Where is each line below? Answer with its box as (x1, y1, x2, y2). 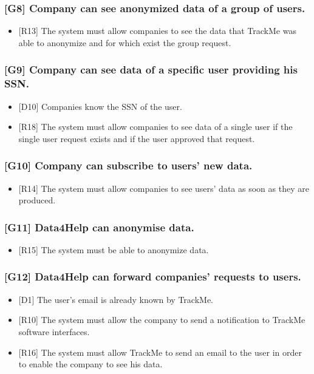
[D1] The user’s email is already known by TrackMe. (18, 293, 213, 305)
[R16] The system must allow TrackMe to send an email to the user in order (18, 345, 302, 358)
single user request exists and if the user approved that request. (18, 132, 255, 144)
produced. (18, 194, 56, 206)
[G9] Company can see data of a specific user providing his (4, 62, 298, 77)
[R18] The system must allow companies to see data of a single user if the (18, 120, 293, 133)
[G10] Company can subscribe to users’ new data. (4, 158, 253, 173)
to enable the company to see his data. (18, 358, 163, 370)
